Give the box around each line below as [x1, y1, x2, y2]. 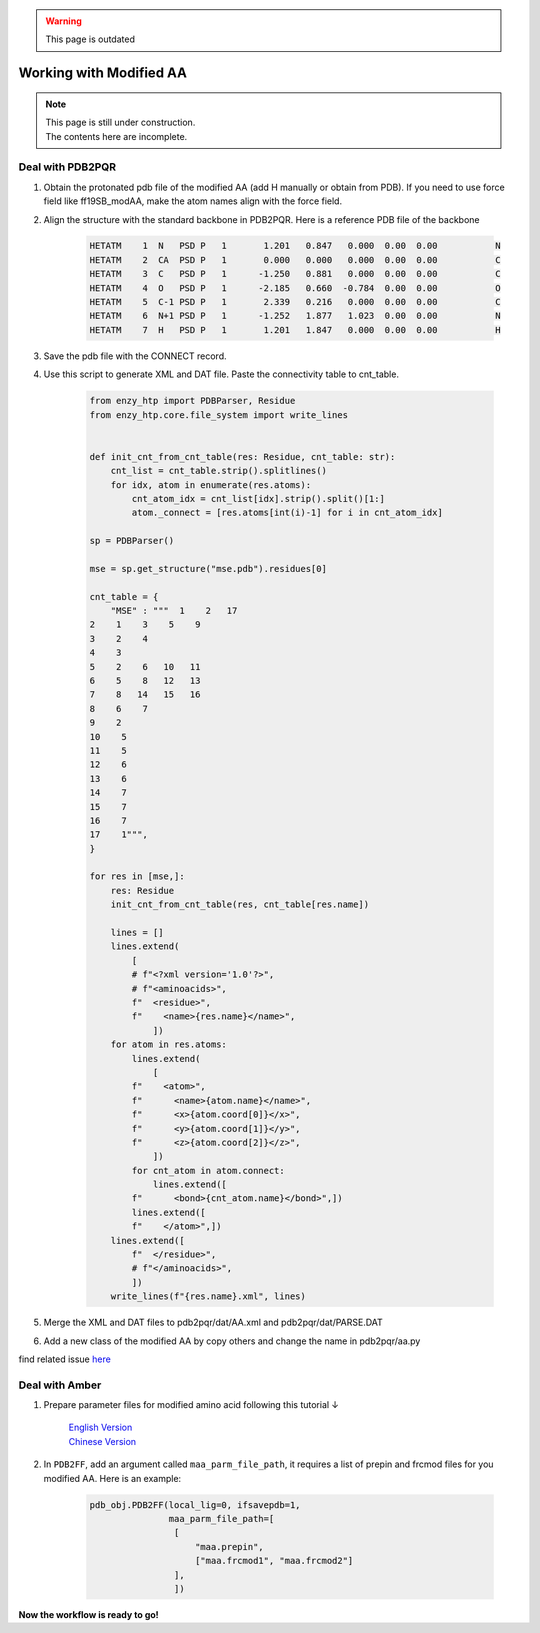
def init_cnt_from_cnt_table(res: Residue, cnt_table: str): [89, 451, 396, 462]
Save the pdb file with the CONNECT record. [43, 350, 227, 362]
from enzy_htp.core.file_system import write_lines [89, 409, 349, 420]
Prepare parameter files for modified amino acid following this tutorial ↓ [43, 1399, 340, 1411]
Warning [45, 15, 82, 27]
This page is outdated [45, 33, 135, 45]
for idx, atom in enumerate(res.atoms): [110, 479, 312, 490]
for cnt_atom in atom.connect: [131, 1165, 285, 1176]
